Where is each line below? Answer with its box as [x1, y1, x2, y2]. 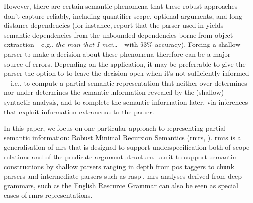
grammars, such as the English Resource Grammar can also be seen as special [4, 180, 238, 190]
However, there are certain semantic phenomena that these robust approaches [4, 1, 238, 11]
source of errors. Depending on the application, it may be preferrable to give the [4, 58, 246, 68]
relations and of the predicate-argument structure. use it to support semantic [4, 151, 236, 161]
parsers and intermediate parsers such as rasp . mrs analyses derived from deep [4, 171, 242, 181]
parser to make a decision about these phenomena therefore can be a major [4, 48, 231, 59]
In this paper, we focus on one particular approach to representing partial [4, 123, 226, 133]
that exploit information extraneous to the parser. [4, 106, 154, 116]
